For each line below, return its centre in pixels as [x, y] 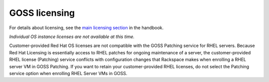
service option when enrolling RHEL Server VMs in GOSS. [68, 73]
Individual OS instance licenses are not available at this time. [72, 37]
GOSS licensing [42, 13]
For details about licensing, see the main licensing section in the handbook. [86, 28]
